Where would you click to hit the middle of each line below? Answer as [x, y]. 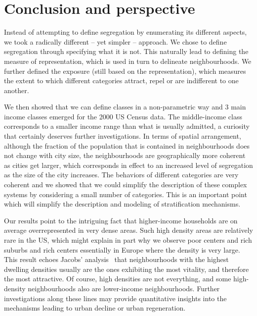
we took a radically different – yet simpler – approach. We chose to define [115, 41]
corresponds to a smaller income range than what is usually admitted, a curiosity [127, 126]
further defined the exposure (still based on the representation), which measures [125, 71]
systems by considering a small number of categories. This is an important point [126, 194]
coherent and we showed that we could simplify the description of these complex [126, 184]
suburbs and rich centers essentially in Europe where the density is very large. [122, 249]
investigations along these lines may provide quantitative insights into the [115, 298]
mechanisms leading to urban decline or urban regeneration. [95, 308]
